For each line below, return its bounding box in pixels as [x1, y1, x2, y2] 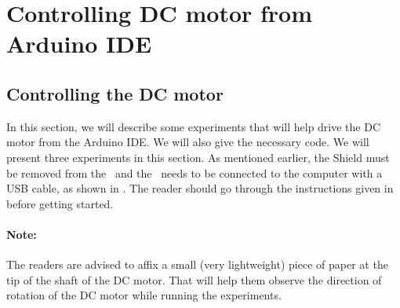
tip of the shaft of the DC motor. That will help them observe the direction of [6, 271, 382, 288]
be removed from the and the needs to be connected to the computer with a [6, 164, 383, 181]
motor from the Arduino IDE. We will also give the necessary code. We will [6, 134, 369, 150]
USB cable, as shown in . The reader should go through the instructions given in [6, 180, 394, 196]
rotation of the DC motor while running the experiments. [6, 287, 282, 303]
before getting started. [6, 195, 114, 211]
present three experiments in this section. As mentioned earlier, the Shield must [6, 148, 390, 165]
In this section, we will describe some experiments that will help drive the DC [6, 118, 381, 134]
